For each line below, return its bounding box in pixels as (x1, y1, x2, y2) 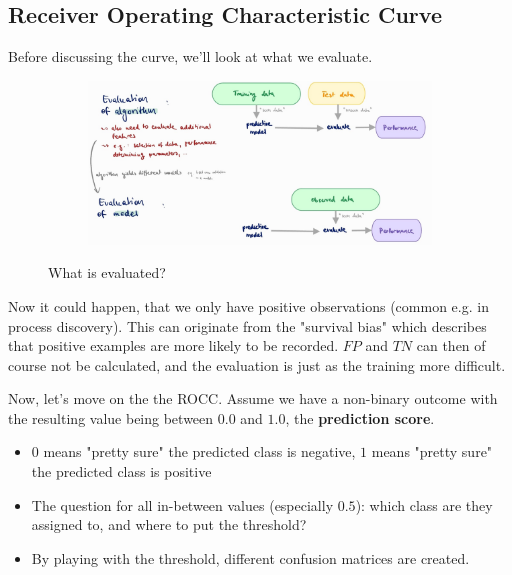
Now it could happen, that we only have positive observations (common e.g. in (8, 295, 489, 316)
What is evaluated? (48, 262, 166, 283)
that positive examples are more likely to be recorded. (8, 335, 339, 356)
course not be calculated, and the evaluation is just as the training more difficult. (8, 354, 506, 375)
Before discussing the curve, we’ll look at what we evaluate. (8, 46, 373, 67)
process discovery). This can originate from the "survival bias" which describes (8, 315, 487, 336)
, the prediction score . (285, 407, 435, 428)
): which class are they (355, 494, 493, 515)
